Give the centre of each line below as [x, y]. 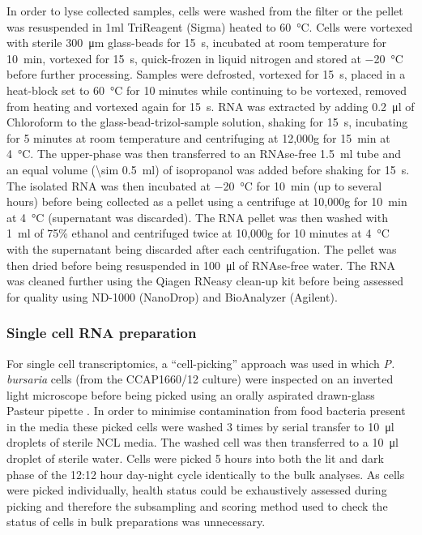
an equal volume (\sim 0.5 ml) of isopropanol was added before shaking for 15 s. [208, 169]
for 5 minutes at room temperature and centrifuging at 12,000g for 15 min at [198, 137]
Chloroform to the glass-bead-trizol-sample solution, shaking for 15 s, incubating [207, 122]
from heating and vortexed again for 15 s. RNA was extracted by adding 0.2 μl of [211, 106]
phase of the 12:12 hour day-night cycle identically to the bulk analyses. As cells [206, 474]
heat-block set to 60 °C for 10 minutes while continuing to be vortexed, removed [207, 90]
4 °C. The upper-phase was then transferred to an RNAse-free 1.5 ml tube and [204, 154]
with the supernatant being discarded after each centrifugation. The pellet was [202, 248]
